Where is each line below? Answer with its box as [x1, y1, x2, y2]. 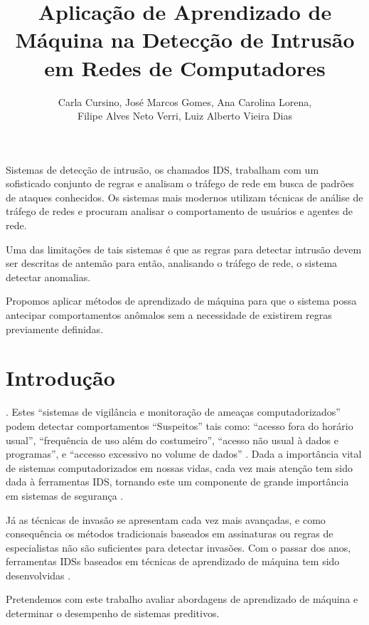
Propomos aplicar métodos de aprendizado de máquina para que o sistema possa [6, 293, 357, 308]
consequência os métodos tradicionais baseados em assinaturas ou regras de [6, 526, 333, 541]
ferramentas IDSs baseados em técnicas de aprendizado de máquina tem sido [6, 554, 340, 569]
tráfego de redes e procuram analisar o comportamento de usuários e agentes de [6, 204, 353, 219]
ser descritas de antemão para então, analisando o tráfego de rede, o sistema [6, 256, 338, 271]
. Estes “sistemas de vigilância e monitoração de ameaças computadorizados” [6, 404, 341, 419]
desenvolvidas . [6, 567, 71, 582]
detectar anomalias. [6, 269, 91, 284]
